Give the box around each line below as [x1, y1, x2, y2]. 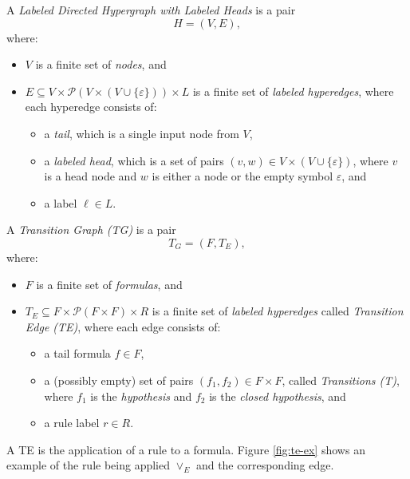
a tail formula [44, 345, 111, 362]
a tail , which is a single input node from [44, 125, 239, 141]
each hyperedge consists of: [25, 98, 157, 115]
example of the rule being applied [6, 457, 171, 473]
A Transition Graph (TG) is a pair [6, 221, 176, 238]
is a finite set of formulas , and [36, 275, 183, 292]
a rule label [44, 414, 100, 431]
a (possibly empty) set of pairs [44, 371, 194, 388]
